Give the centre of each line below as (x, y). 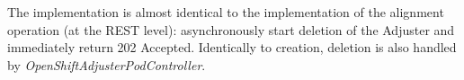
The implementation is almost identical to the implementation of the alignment (226, 12)
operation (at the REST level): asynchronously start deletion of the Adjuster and (231, 29)
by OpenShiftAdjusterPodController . (107, 64)
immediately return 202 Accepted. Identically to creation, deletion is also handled (232, 47)
